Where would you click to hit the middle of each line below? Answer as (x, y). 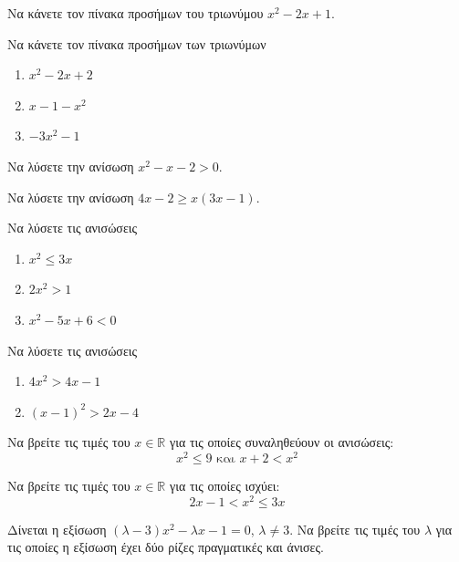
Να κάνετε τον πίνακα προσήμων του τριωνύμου (136, 13)
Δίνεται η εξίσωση (57, 529)
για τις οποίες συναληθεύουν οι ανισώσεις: (282, 442)
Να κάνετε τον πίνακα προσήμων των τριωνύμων (137, 43)
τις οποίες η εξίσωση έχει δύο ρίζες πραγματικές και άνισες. (166, 547)
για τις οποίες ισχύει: (224, 485)
